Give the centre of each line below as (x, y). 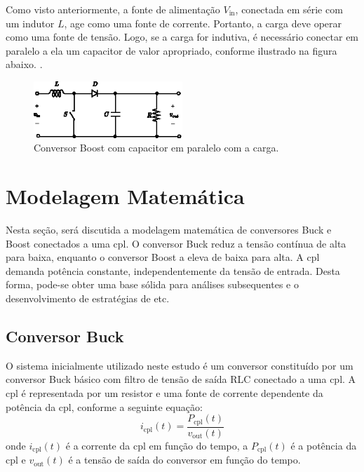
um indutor (30, 23)
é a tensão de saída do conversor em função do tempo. (184, 460)
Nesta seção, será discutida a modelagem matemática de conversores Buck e (169, 230)
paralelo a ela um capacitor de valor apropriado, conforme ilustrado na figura (171, 50)
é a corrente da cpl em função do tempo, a (157, 445)
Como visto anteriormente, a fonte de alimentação (113, 9)
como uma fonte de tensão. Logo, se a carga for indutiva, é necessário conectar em (182, 37)
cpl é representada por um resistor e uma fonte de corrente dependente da (164, 393)
